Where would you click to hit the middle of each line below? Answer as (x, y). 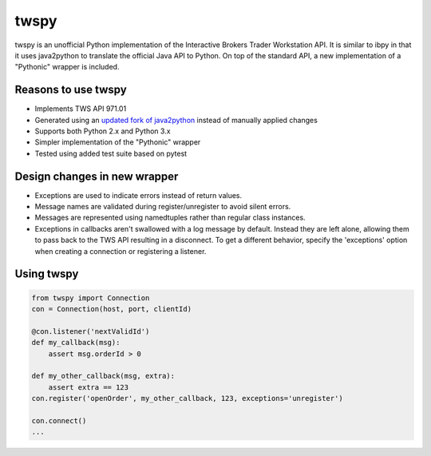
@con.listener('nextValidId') (91, 331)
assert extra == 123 (89, 387)
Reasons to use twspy (71, 90)
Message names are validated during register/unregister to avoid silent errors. (163, 207)
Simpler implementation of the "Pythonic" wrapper (118, 142)
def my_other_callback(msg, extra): (103, 376)
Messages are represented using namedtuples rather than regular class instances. (170, 218)
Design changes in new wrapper (97, 176)
